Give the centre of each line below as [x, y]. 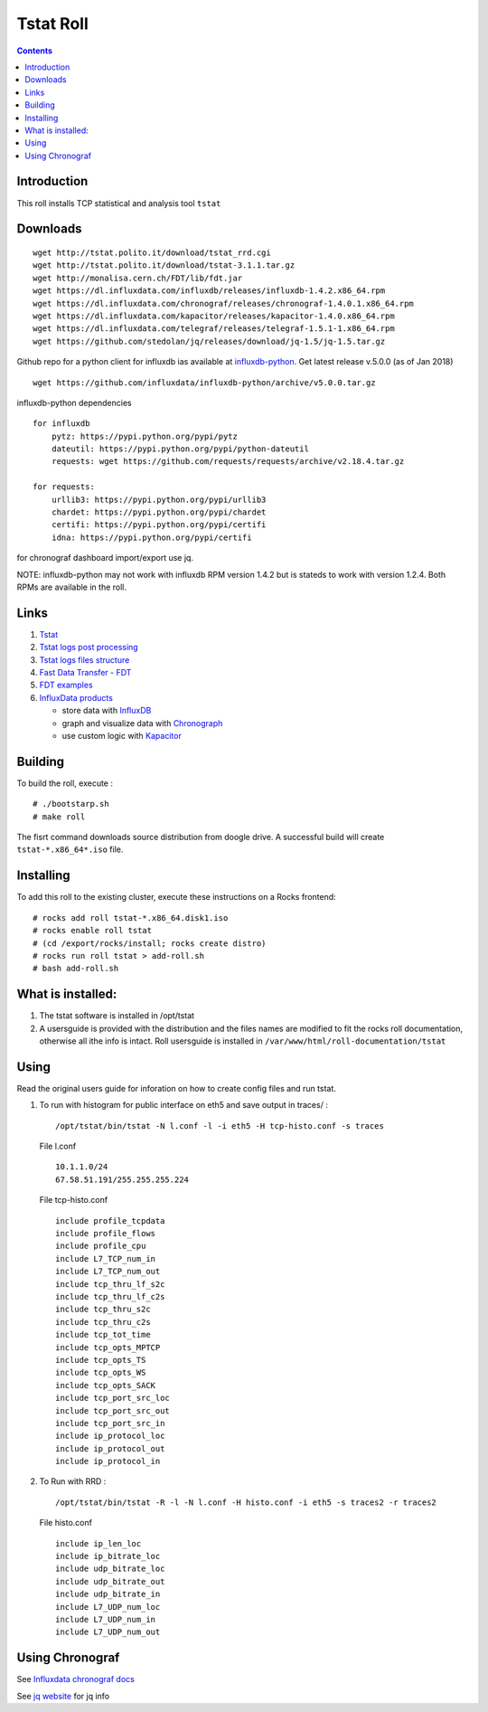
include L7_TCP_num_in [106, 1258]
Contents [35, 51]
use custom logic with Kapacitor [122, 736]
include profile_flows [106, 1234]
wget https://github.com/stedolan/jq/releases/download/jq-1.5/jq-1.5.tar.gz [209, 341]
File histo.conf [66, 1523]
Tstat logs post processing [89, 648]
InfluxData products [76, 697]
